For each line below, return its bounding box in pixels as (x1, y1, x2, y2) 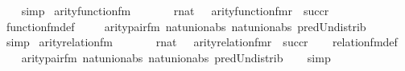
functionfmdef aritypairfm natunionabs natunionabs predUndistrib (6, 18, 366, 34)
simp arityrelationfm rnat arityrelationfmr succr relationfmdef (6, 34, 398, 50)
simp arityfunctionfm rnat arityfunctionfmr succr (21, 2, 329, 18)
